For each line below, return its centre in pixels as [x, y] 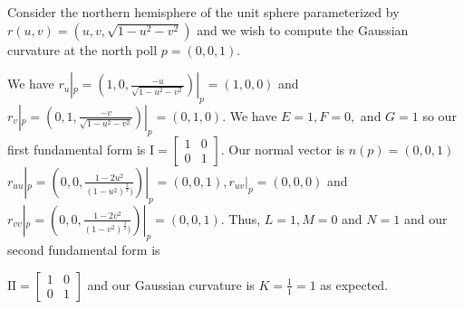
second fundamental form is [84, 250]
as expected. [354, 284]
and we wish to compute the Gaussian [303, 29]
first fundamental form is [77, 149]
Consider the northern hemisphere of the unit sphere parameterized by [203, 12]
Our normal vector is [287, 149]
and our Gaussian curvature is [171, 284]
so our [440, 115]
